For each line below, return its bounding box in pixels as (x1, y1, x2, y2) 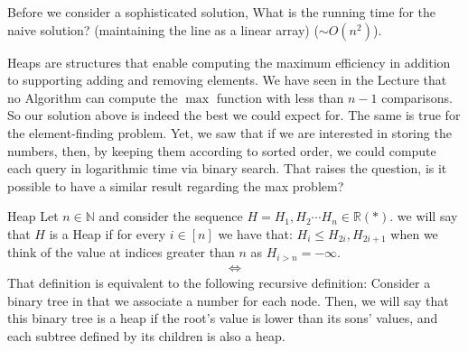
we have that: (218, 224, 293, 243)
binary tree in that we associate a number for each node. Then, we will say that (7, 291, 449, 309)
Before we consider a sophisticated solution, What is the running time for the (7, 3, 436, 21)
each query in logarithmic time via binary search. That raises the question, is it (7, 159, 447, 178)
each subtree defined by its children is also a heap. (7, 326, 285, 345)
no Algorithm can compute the (7, 88, 178, 106)
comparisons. (381, 88, 453, 106)
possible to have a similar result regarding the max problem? (7, 176, 344, 195)
